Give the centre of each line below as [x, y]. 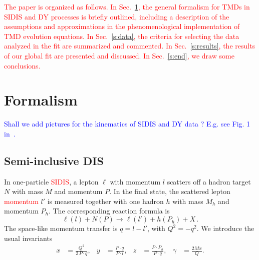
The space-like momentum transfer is [61, 228]
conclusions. [22, 65]
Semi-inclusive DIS [54, 160]
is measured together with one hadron [105, 201]
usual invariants [28, 238]
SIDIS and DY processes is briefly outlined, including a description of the [117, 16]
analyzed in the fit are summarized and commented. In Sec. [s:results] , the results [130, 46]
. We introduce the [225, 228]
